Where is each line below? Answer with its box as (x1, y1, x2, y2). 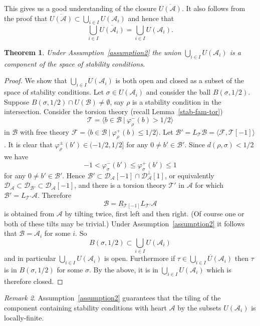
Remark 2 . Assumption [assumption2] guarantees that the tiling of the (4, 292, 221, 303)
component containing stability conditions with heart (4, 302, 167, 312)
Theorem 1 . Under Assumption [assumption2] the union (4, 47, 181, 57)
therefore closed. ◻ (4, 275, 63, 286)
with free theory (20, 126, 69, 137)
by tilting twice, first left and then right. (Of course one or (65, 208, 244, 219)
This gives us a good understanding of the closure (4, 3, 157, 13)
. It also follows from (181, 3, 245, 13)
